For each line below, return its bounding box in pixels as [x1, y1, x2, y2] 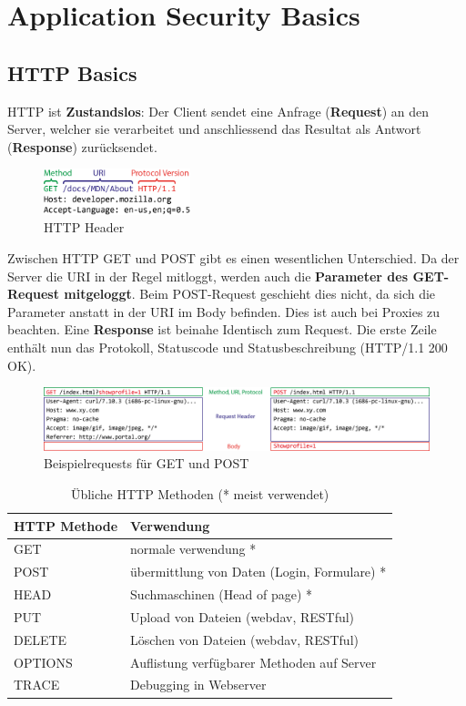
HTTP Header [44, 218, 125, 237]
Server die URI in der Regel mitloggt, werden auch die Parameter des [7, 266, 409, 285]
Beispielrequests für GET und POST [44, 454, 249, 473]
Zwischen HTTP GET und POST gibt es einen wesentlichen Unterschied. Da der [7, 249, 460, 268]
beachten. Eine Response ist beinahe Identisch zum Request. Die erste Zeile [7, 320, 437, 339]
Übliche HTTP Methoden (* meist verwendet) [70, 484, 329, 503]
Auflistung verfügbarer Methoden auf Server [130, 652, 377, 671]
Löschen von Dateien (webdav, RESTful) [130, 629, 359, 649]
